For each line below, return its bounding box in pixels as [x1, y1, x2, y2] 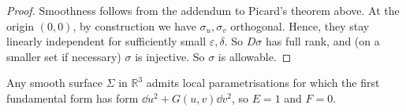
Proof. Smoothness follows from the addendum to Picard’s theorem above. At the [6, 2, 400, 18]
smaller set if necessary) [6, 48, 121, 64]
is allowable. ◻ [218, 48, 292, 64]
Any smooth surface [6, 74, 102, 91]
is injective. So [135, 48, 205, 64]
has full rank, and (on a [265, 33, 380, 49]
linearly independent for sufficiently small [6, 33, 207, 49]
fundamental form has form [6, 89, 139, 106]
